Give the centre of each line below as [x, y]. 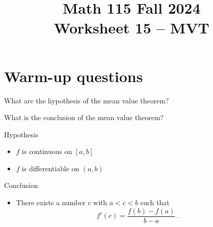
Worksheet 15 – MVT [132, 28]
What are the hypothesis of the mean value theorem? [87, 100]
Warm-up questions [74, 76]
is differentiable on [51, 168]
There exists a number [51, 202]
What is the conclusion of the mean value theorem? [84, 117]
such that [155, 202]
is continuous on [47, 151]
